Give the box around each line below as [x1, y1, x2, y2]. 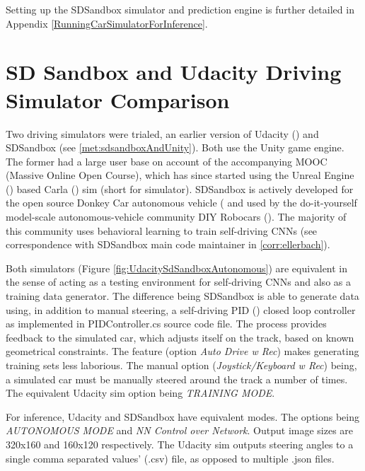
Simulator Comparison [6, 85, 230, 114]
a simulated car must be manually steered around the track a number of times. [6, 371, 348, 386]
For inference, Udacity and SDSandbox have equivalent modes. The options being [6, 409, 359, 424]
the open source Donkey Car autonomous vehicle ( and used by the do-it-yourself [6, 195, 357, 210]
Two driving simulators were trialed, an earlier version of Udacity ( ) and [6, 126, 319, 141]
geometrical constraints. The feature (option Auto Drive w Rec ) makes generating [6, 344, 359, 359]
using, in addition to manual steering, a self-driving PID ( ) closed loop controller [6, 302, 356, 317]
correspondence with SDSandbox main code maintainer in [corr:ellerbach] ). [6, 237, 330, 252]
